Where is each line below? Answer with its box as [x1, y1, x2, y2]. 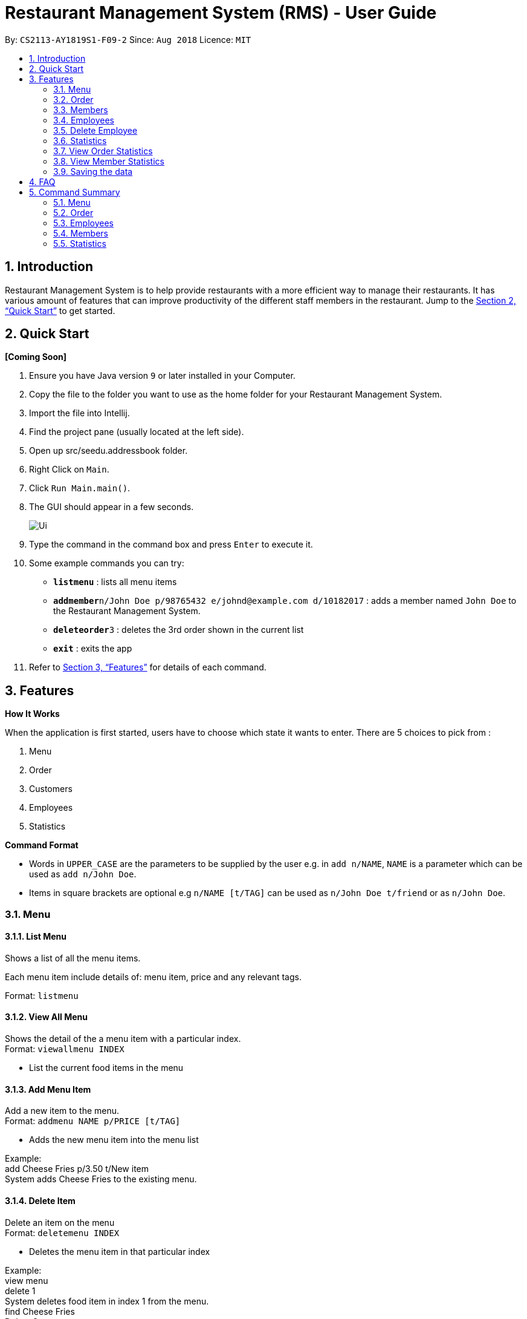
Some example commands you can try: [29, 558, 184, 569]
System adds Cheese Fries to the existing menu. [5, 1174, 197, 1185]
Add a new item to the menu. [5, 1105, 120, 1116]
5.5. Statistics [53, 238, 106, 249]
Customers [29, 784, 73, 794]
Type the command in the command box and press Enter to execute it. [29, 539, 313, 550]
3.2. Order [53, 94, 94, 105]
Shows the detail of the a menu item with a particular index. [5, 1033, 241, 1044]
